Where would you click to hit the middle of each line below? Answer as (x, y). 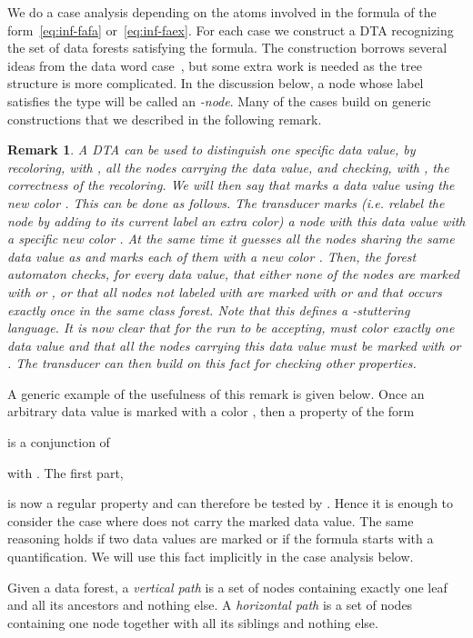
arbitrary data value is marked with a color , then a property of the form (211, 411)
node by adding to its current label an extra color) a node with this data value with (236, 220)
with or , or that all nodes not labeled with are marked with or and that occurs (225, 291)
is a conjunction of (59, 442)
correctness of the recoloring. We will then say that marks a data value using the (231, 185)
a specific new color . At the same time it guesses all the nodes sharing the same (231, 239)
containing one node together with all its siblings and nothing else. (193, 622)
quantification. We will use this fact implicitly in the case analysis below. (211, 557)
